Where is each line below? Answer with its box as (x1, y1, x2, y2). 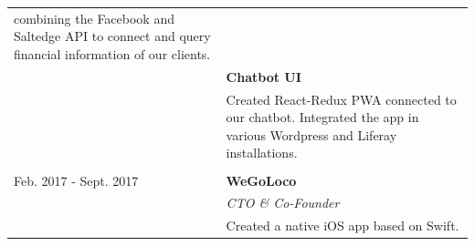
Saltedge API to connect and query (14, 26, 211, 46)
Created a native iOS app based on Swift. (226, 216, 459, 235)
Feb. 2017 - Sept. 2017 (14, 170, 139, 190)
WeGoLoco (226, 170, 297, 190)
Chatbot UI (226, 67, 301, 86)
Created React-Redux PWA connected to (226, 89, 457, 108)
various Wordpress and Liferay (226, 125, 397, 144)
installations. (226, 143, 298, 162)
